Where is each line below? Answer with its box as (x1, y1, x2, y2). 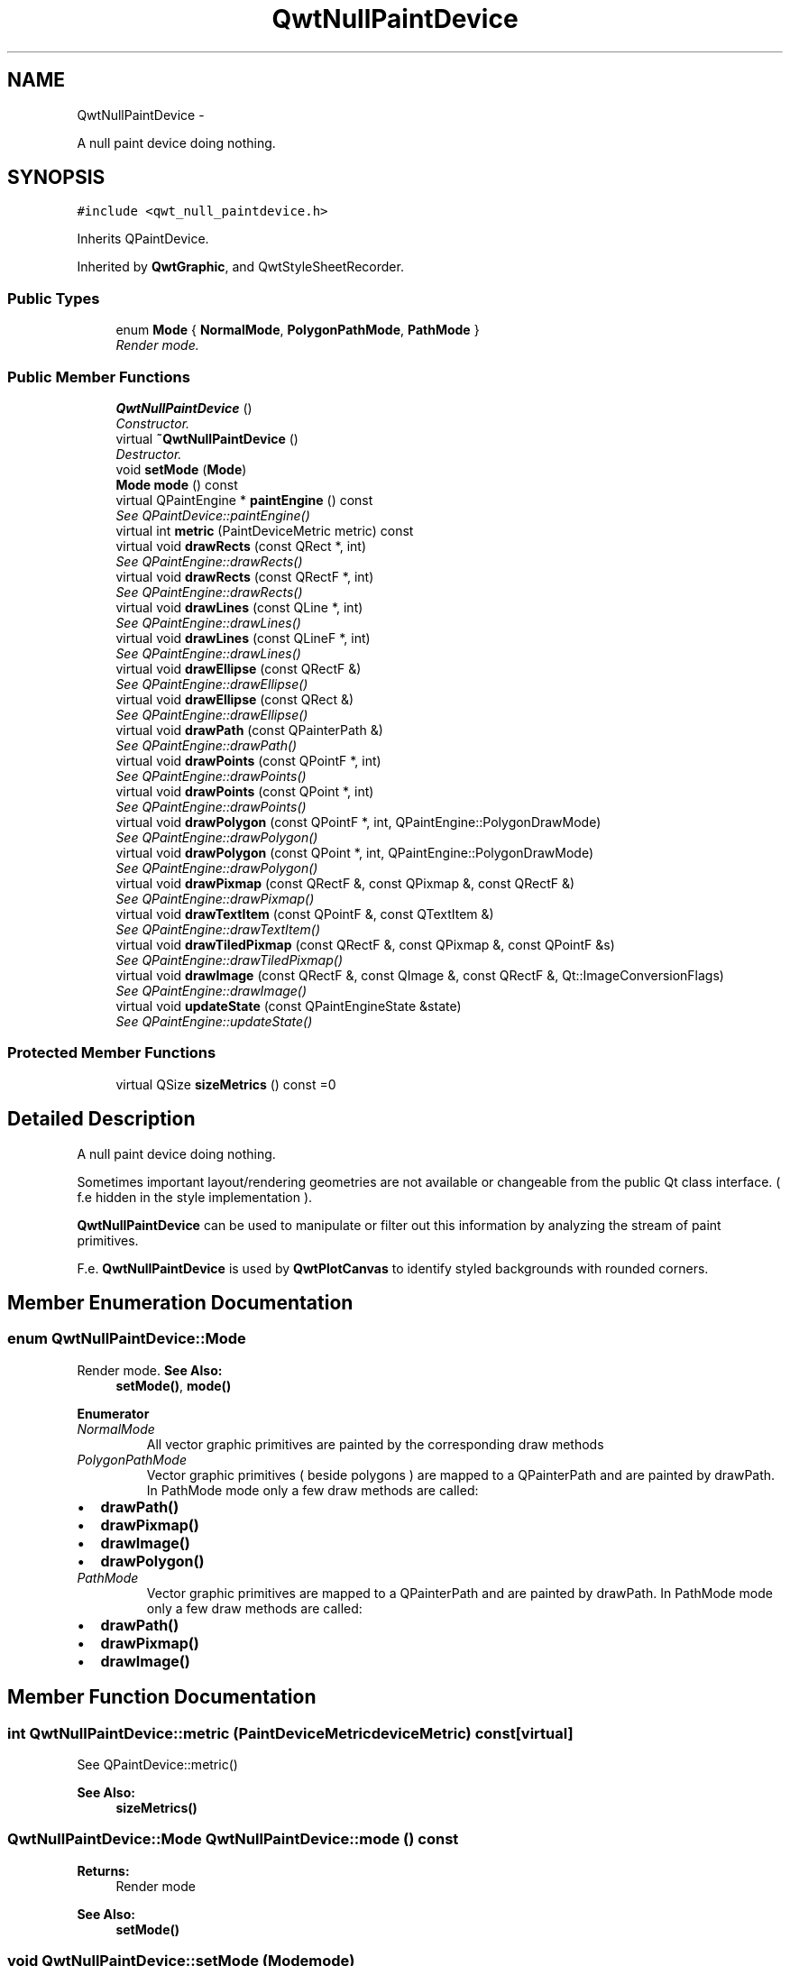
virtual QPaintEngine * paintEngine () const (115, 491, 373, 508)
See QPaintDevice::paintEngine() (115, 507, 310, 523)
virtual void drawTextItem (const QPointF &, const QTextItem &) (115, 905, 494, 922)
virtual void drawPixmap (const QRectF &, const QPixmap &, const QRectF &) (115, 875, 575, 891)
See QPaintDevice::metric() (77, 1756, 238, 1772)
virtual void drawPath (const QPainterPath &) (115, 721, 383, 738)
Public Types (7, 289, 100, 308)
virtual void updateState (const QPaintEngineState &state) (115, 997, 462, 1014)
